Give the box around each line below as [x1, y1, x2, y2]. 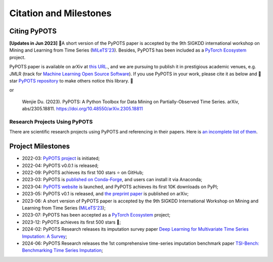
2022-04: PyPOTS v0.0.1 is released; [22, 162, 99, 168]
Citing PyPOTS [9, 27, 57, 35]
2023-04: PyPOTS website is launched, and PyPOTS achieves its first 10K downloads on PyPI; [22, 184, 218, 190]
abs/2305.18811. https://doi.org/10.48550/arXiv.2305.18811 [22, 106, 143, 112]
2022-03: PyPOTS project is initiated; [22, 155, 100, 161]
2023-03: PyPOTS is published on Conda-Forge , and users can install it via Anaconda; [22, 177, 202, 183]
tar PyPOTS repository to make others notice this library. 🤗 [9, 78, 133, 84]
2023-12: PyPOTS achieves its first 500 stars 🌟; [22, 219, 121, 225]
